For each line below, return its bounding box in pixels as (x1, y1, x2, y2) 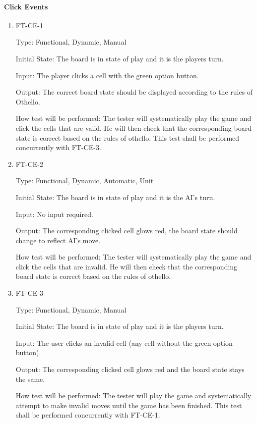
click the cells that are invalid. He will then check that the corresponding (15, 261, 238, 271)
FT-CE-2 (15, 159, 44, 169)
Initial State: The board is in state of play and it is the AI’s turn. (15, 192, 215, 202)
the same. (15, 373, 45, 384)
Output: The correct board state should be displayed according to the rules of (15, 87, 253, 97)
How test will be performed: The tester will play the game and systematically (15, 390, 252, 401)
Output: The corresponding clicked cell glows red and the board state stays (15, 364, 245, 374)
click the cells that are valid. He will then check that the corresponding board (15, 122, 252, 133)
